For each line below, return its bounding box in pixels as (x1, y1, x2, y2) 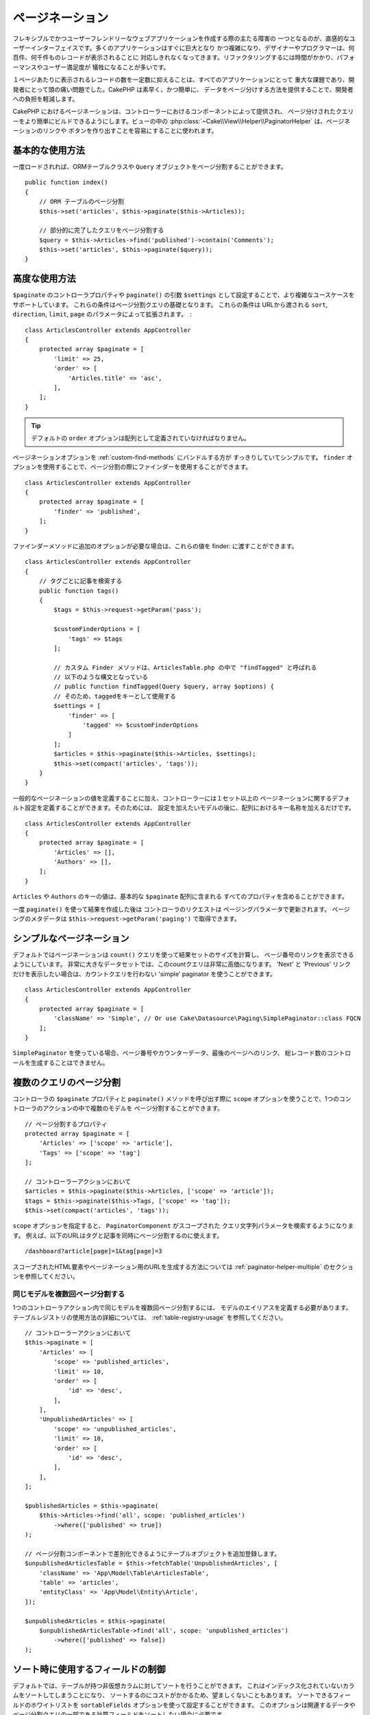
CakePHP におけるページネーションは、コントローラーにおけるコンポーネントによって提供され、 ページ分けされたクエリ (12, 107, 354, 116)
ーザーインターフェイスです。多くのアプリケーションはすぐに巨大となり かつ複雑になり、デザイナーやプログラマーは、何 (12, 43, 355, 51)
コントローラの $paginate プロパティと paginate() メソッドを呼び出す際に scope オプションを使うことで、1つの (12, 1094, 339, 1102)
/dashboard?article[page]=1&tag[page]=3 (25, 1247, 162, 1255)
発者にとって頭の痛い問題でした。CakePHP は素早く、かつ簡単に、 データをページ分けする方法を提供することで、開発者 (12, 85, 354, 93)
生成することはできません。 (30, 1058, 109, 1067)
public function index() (25, 178, 108, 187)
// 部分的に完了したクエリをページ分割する (38, 226, 164, 235)
